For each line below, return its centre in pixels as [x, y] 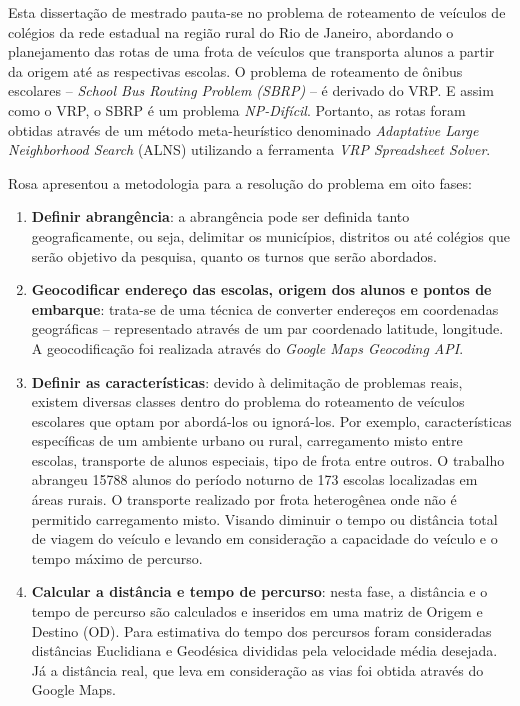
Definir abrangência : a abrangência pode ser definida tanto [220, 216]
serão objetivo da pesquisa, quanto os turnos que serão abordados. [234, 255]
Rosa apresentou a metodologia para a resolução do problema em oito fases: [240, 182]
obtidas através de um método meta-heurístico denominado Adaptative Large [243, 129]
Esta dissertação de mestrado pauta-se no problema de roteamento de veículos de [257, 12]
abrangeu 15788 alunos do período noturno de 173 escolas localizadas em [254, 479]
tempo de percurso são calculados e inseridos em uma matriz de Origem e [257, 611]
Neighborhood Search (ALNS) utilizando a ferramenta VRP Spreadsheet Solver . [249, 149]
